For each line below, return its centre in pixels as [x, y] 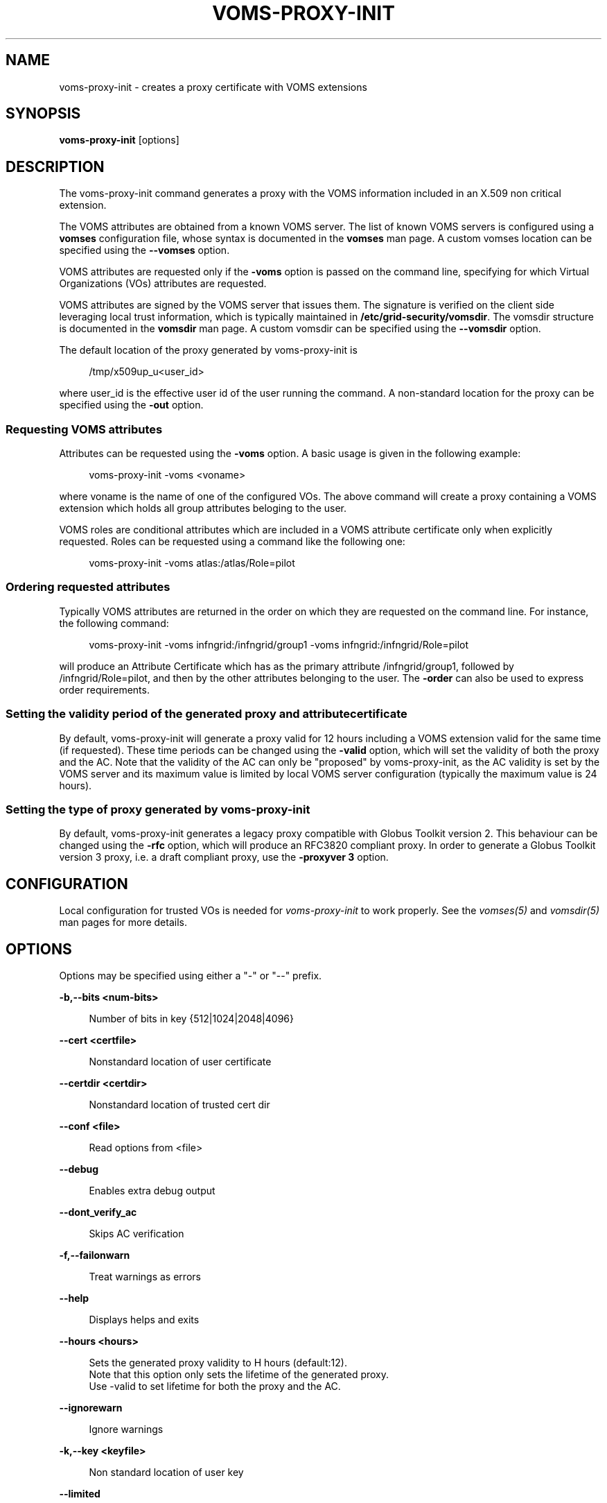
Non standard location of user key [166, 1472]
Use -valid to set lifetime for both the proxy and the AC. [215, 1386]
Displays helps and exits [144, 1319]
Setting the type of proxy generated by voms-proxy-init [158, 809]
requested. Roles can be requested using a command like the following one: [232, 542]
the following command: [114, 623]
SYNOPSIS [43, 114]
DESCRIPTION [55, 166]
